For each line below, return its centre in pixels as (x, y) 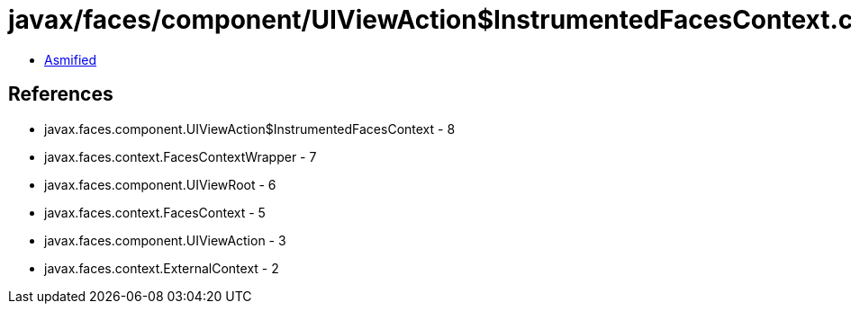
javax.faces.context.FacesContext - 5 (155, 212)
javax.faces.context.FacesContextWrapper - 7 (181, 156)
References (61, 94)
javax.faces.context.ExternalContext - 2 (162, 268)
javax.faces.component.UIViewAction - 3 (165, 240)
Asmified (71, 59)
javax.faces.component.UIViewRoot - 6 (160, 184)
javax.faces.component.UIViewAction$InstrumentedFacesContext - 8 (250, 129)
